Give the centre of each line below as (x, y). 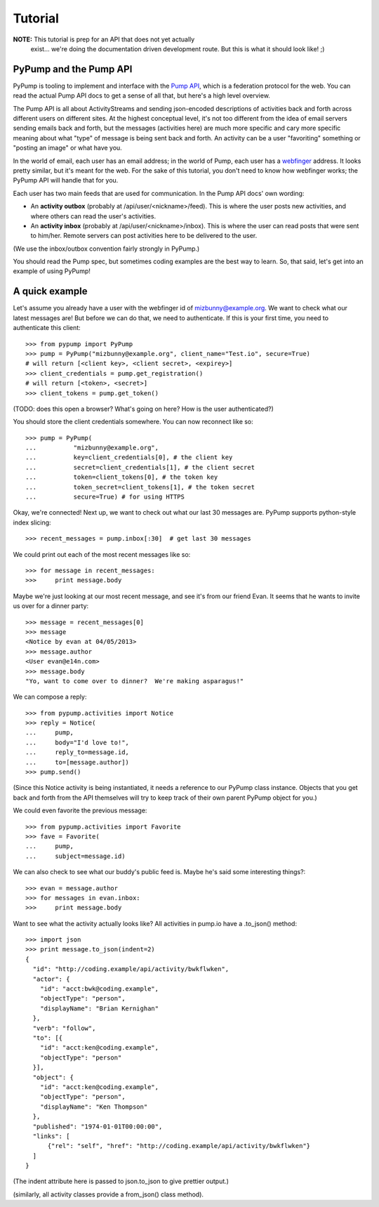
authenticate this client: (47, 328)
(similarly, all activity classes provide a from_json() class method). (108, 1194)
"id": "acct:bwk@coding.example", (99, 989)
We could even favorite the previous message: (80, 810)
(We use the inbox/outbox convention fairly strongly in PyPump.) (106, 249)
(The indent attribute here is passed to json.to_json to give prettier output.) (121, 1181)
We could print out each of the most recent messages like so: (102, 554)
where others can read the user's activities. (93, 216)
